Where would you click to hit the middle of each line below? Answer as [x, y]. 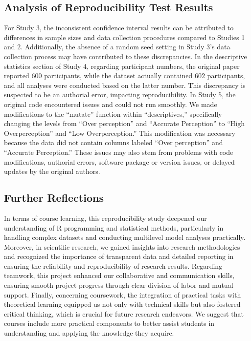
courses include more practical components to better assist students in [109, 323]
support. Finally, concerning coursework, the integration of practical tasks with [123, 294]
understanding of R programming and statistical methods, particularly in [114, 227]
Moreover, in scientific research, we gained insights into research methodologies [122, 246]
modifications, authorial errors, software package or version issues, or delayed [119, 161]
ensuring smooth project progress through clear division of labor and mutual [119, 285]
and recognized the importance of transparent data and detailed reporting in [119, 256]
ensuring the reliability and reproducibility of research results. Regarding [113, 266]
